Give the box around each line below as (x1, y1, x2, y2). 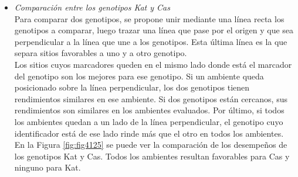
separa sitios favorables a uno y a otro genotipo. (14, 47, 187, 59)
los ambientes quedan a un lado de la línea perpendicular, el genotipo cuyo (14, 115, 283, 127)
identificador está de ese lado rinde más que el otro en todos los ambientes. (14, 127, 284, 139)
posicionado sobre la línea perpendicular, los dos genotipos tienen (14, 81, 250, 93)
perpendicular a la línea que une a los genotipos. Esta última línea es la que (14, 35, 287, 47)
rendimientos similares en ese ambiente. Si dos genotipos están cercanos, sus (14, 92, 287, 105)
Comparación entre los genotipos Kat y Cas (14, 1, 170, 13)
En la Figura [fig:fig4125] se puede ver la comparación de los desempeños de (14, 138, 287, 151)
